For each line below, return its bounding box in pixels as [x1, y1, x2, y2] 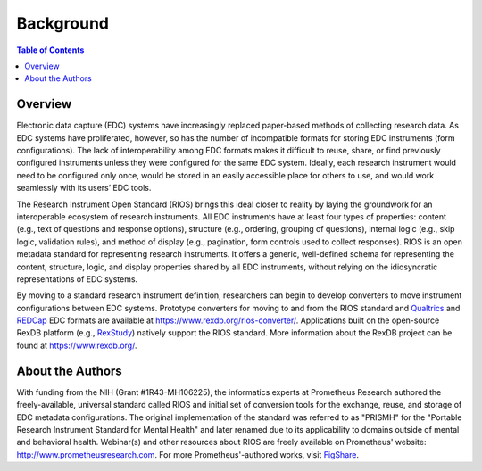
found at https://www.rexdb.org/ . [16, 340, 137, 351]
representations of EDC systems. [16, 273, 138, 285]
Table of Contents [16, 45, 85, 55]
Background [16, 13, 109, 33]
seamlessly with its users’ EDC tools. [16, 183, 152, 194]
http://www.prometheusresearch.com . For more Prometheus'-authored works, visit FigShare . [16, 449, 360, 459]
